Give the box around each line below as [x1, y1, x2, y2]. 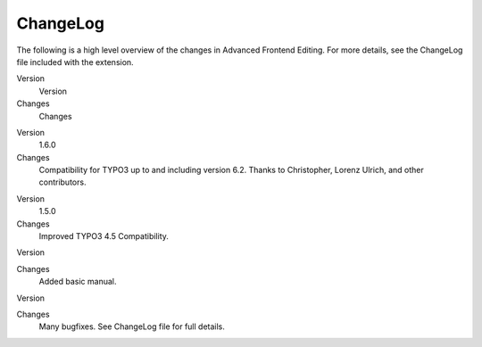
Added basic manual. [38, 277, 117, 287]
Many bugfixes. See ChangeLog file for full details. [38, 321, 225, 332]
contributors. [38, 177, 87, 187]
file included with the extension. [16, 56, 134, 67]
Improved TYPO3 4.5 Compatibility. [38, 231, 170, 242]
